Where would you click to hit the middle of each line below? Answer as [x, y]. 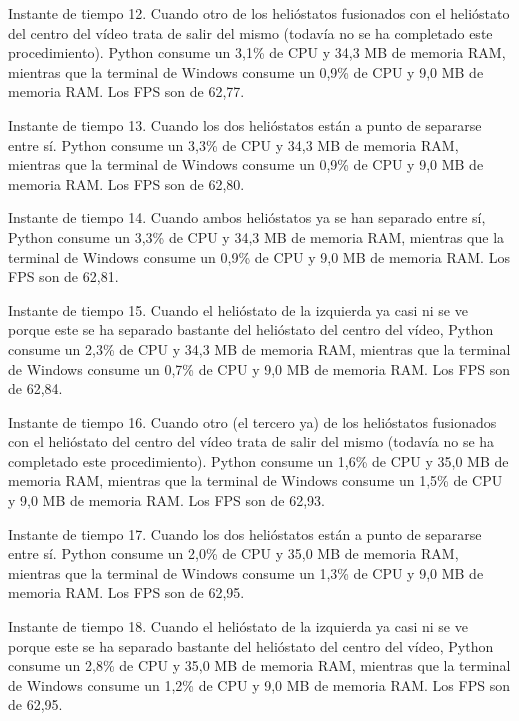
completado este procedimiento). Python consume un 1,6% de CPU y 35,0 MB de [258, 460]
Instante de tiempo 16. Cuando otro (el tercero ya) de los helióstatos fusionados [252, 421]
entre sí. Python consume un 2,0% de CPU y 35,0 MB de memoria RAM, [233, 553]
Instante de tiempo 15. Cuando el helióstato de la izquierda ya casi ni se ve [238, 309]
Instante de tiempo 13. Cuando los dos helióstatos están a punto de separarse [245, 124]
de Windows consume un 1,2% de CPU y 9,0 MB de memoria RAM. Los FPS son [259, 684]
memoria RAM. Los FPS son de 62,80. [126, 183]
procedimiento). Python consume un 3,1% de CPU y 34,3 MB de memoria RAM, [257, 52]
